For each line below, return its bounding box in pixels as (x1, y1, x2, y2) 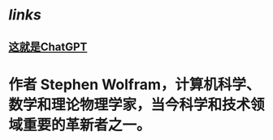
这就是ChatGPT (8, 40, 88, 53)
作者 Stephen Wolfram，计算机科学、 (8, 75, 261, 94)
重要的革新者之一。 (23, 116, 152, 134)
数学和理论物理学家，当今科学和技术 (8, 95, 251, 114)
